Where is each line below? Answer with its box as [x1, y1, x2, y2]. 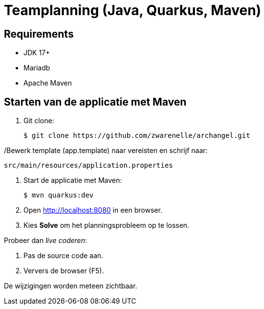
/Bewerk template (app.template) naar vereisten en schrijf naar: [4, 146, 208, 155]
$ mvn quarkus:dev [23, 191, 94, 199]
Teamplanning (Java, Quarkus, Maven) [4, 2, 262, 19]
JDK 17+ [23, 48, 50, 57]
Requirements [4, 27, 74, 40]
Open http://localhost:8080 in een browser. [23, 206, 162, 215]
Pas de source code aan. [23, 251, 104, 260]
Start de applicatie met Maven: [23, 176, 122, 185]
